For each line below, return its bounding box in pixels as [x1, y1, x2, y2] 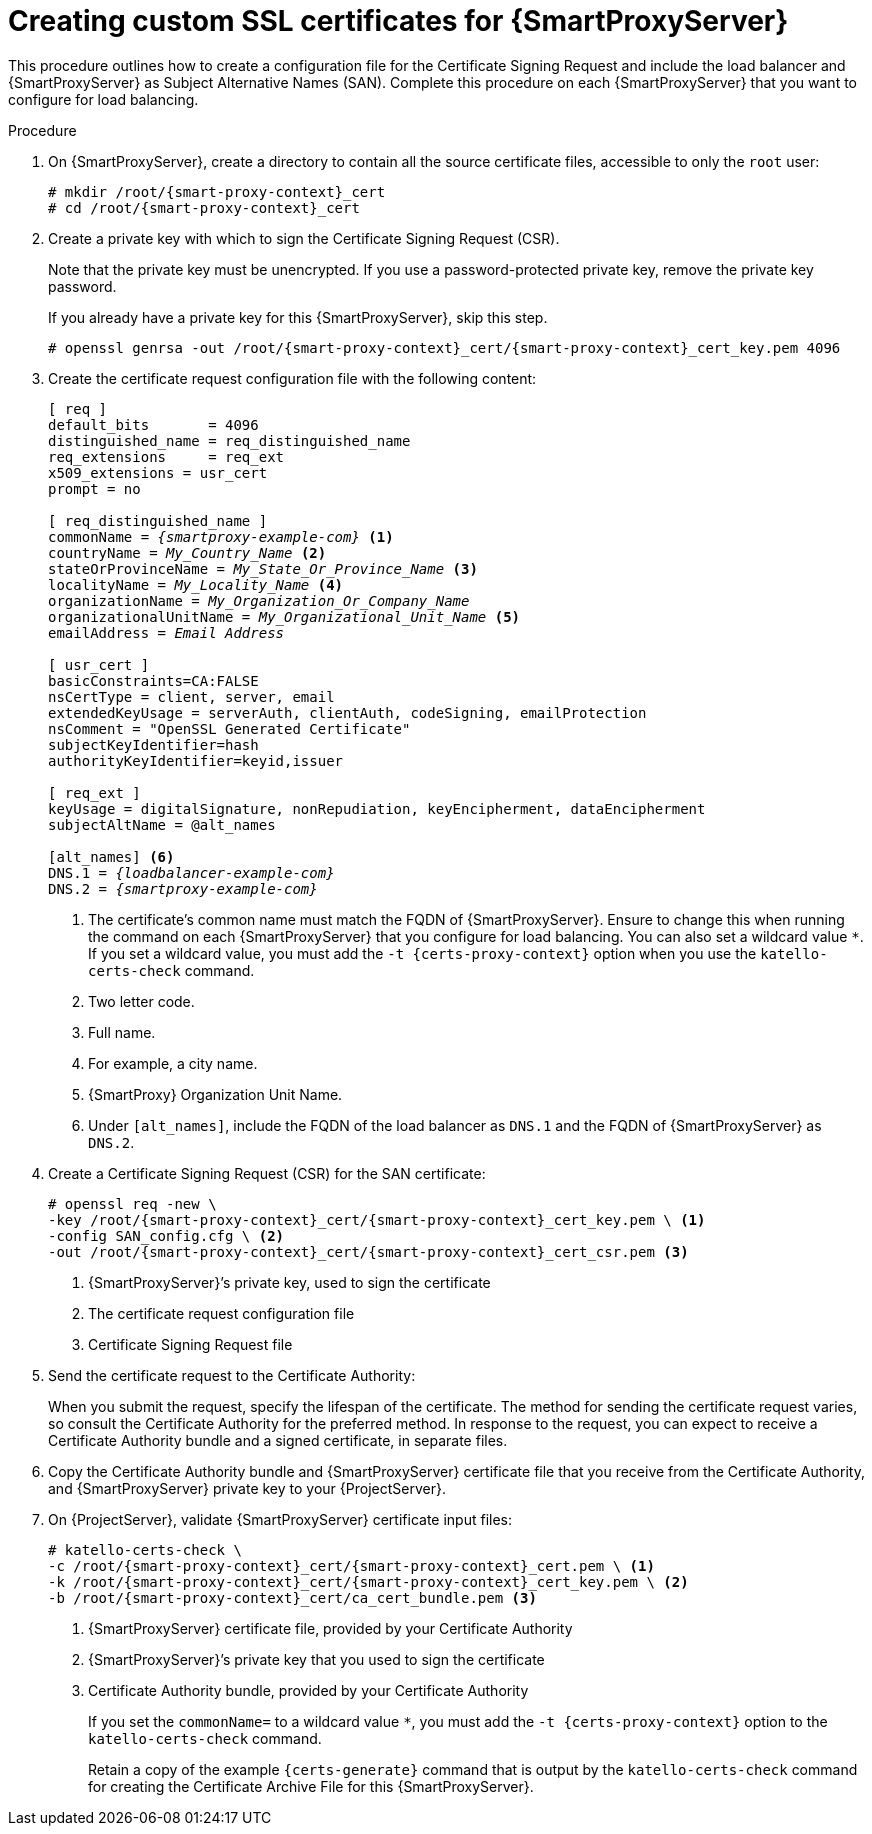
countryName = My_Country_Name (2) [48, 544, 327, 561]
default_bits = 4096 [48, 416, 259, 433]
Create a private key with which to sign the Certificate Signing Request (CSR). [48, 229, 560, 247]
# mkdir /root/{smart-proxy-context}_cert [48, 183, 386, 200]
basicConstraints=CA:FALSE [48, 672, 259, 689]
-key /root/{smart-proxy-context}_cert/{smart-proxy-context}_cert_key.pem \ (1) [48, 1211, 706, 1228]
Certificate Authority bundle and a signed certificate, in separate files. [48, 1431, 508, 1449]
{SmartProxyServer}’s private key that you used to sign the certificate [88, 1650, 545, 1668]
